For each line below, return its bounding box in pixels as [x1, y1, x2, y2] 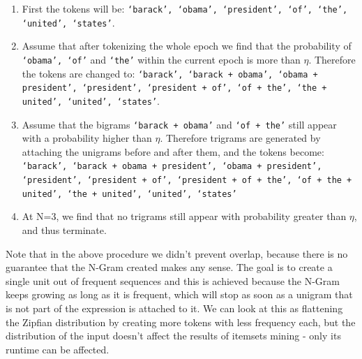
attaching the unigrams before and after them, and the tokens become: [22, 144, 324, 159]
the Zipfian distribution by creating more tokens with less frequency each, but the [6, 314, 356, 329]
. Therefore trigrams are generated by [160, 131, 321, 145]
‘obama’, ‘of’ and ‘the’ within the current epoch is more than [22, 52, 301, 66]
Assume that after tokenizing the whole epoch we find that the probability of [22, 38, 352, 53]
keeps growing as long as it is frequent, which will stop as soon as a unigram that [6, 287, 353, 302]
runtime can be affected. [6, 342, 110, 356]
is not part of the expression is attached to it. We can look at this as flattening [6, 300, 343, 315]
